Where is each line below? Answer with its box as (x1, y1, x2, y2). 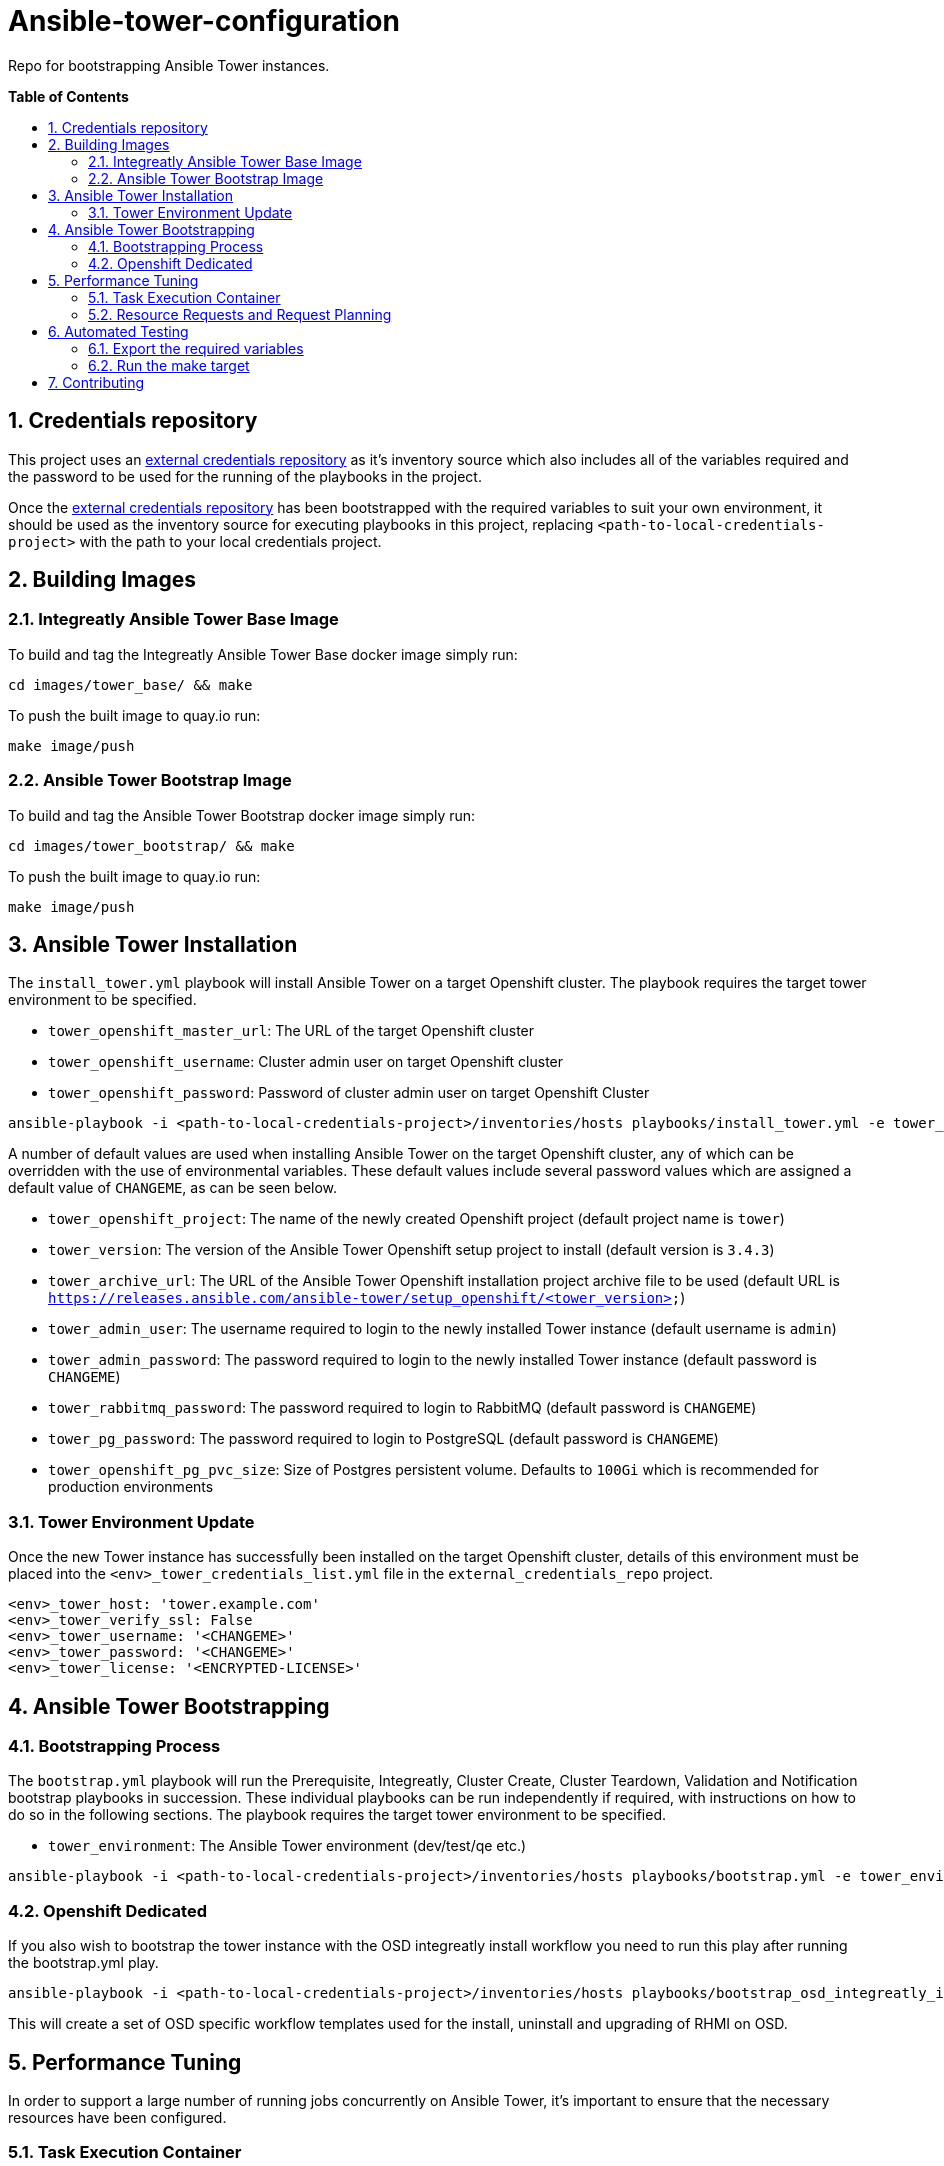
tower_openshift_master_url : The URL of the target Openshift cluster (48, 1022, 535, 1040)
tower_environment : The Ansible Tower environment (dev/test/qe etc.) (48, 1837, 527, 1855)
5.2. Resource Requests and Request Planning (88, 305, 392, 323)
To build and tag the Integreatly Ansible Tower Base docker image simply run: (8, 645, 518, 663)
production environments (48, 1478, 214, 1496)
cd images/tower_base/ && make (8, 676, 253, 693)
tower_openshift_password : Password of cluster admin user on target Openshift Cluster (48, 1084, 650, 1102)
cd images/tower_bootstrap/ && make (8, 837, 295, 854)
